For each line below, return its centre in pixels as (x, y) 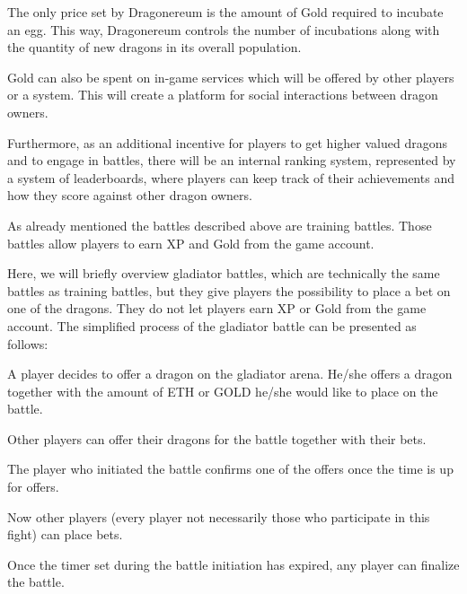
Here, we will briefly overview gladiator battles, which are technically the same (224, 273)
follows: (28, 343)
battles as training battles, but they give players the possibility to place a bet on (229, 290)
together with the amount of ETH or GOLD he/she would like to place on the (223, 391)
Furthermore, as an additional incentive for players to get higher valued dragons (227, 142)
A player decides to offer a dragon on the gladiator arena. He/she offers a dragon (230, 374)
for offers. (33, 487)
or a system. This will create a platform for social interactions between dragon (223, 95)
